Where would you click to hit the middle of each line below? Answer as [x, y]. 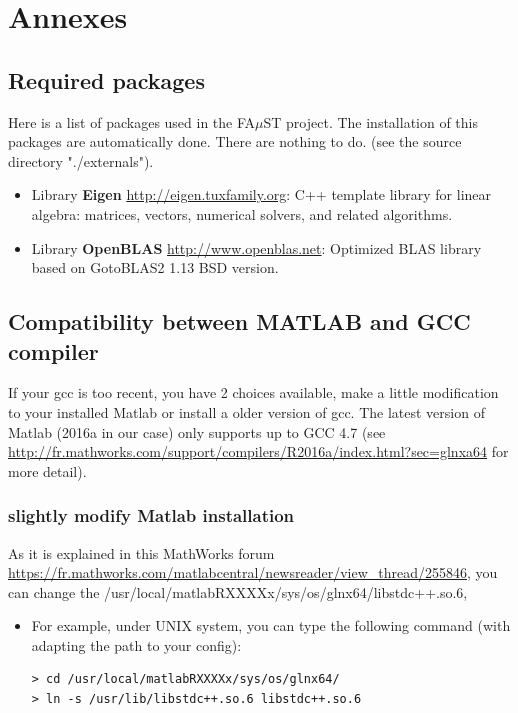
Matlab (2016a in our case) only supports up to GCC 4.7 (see [197, 431]
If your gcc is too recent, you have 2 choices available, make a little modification [253, 392]
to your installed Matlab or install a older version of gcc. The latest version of [246, 411]
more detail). [47, 470]
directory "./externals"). [81, 160]
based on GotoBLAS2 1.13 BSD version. [155, 267]
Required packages [106, 79]
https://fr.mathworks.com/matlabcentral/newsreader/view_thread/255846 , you [253, 572]
